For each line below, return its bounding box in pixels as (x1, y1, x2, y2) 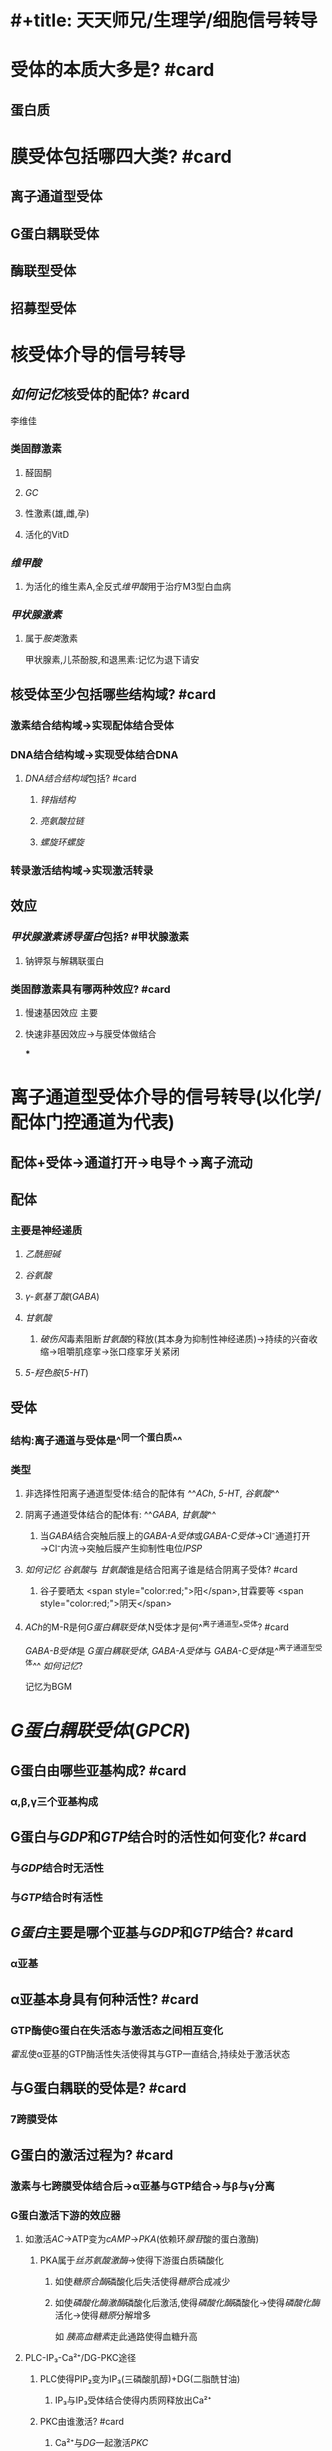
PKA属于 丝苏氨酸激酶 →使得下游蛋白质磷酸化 (39, 2254, 224, 2266)
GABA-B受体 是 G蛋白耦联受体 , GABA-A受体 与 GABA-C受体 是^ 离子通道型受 (24, 1642, 323, 1656)
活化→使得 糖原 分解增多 (54, 2309, 152, 2321)
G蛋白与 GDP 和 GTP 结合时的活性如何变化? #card (10, 1829, 307, 1846)
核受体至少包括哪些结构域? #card (10, 686, 217, 703)
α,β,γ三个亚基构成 (10, 1794, 99, 1808)
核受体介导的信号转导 (10, 343, 187, 366)
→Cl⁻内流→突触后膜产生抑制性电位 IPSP (39, 1542, 203, 1555)
